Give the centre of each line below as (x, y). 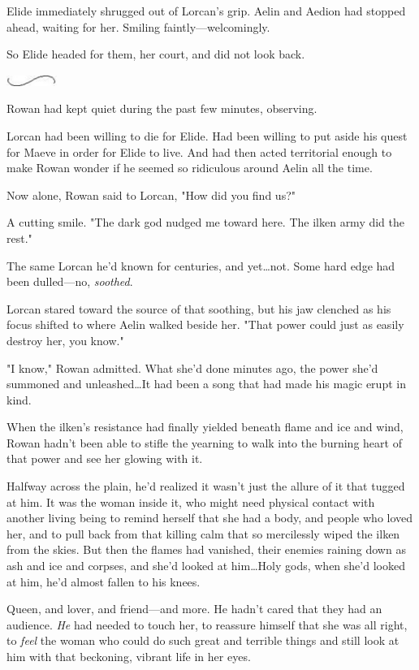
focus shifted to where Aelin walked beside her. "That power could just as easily (205, 324)
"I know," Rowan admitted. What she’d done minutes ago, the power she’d (192, 367)
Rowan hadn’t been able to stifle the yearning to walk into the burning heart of (204, 442)
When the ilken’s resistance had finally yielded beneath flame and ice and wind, (205, 427)
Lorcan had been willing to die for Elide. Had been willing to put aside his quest (207, 135)
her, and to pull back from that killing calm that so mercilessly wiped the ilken (203, 533)
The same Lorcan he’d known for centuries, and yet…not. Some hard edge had (201, 265)
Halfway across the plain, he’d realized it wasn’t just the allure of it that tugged (206, 486)
